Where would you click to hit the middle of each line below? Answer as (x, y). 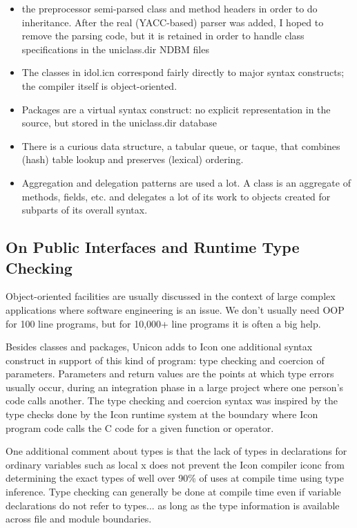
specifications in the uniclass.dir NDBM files (115, 49)
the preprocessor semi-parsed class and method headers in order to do (170, 8)
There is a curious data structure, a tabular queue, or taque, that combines (181, 145)
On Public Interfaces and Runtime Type (153, 247)
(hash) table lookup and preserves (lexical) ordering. (133, 159)
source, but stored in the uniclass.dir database (119, 123)
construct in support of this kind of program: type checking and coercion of (165, 360)
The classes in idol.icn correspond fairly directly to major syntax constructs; (183, 72)
